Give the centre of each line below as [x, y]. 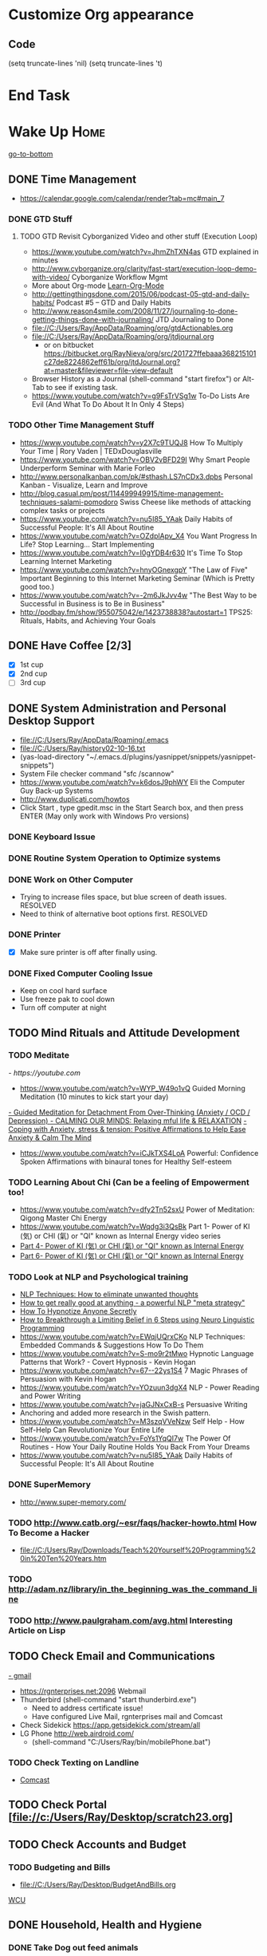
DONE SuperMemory [50, 1485]
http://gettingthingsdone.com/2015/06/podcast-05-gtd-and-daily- [140, 294]
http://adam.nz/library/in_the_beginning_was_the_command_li [133, 1589]
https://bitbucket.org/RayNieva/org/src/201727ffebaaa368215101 [150, 353]
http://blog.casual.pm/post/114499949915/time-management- [122, 493]
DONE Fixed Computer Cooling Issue [80, 973]
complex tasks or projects [62, 510]
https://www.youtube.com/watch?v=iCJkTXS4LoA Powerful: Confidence [139, 1153]
